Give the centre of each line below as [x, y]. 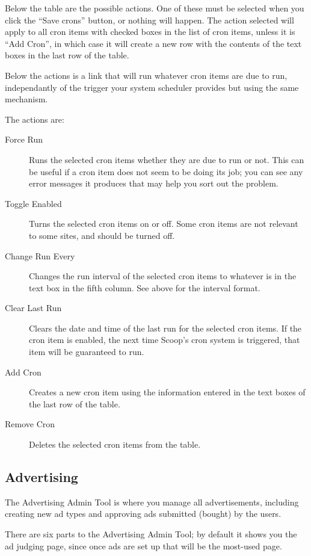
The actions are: [35, 119]
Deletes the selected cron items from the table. [115, 444]
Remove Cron [30, 424]
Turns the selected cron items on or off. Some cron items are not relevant [164, 224]
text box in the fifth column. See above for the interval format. [145, 287]
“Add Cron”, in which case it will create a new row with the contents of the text [153, 43]
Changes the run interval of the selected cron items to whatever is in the [163, 276]
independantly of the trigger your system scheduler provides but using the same [152, 87]
